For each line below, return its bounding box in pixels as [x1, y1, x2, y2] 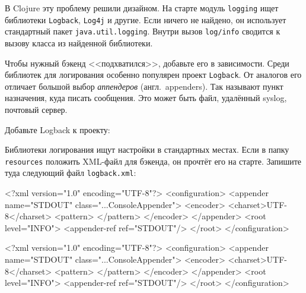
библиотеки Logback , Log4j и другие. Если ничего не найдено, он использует [5, 13, 286, 26]
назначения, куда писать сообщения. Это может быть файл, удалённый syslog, [5, 92, 287, 104]
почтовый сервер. [5, 103, 68, 115]
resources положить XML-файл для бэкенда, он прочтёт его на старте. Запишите [5, 155, 302, 167]
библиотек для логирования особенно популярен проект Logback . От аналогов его [5, 68, 302, 81]
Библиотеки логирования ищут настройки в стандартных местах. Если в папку [5, 143, 289, 156]
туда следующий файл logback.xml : [5, 166, 136, 179]
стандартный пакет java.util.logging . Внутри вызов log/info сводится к [5, 25, 280, 37]
